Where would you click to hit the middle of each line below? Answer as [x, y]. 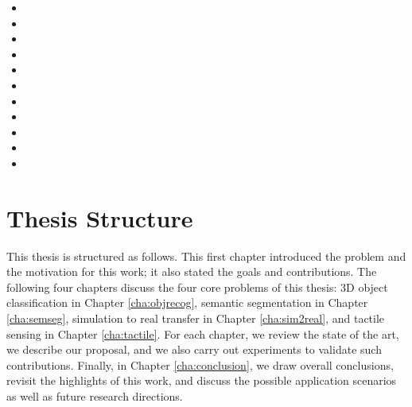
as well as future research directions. [95, 396]
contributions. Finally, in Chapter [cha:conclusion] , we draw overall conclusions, [200, 364]
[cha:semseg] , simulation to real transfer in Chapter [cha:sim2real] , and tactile [196, 318]
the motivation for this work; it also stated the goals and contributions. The [192, 271]
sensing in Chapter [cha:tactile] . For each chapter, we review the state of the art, [203, 333]
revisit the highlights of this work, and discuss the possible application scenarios [202, 380]
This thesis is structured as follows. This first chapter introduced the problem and [206, 256]
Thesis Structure [100, 217]
